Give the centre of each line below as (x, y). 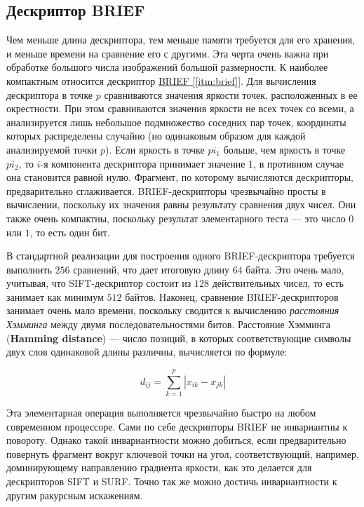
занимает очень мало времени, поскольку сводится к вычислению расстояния (173, 310)
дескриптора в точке (50, 94)
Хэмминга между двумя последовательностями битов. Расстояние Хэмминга (169, 324)
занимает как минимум (55, 296)
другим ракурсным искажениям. (75, 495)
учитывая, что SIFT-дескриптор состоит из (99, 283)
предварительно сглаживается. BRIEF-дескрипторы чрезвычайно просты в (166, 190)
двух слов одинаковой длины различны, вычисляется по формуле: (147, 352)
